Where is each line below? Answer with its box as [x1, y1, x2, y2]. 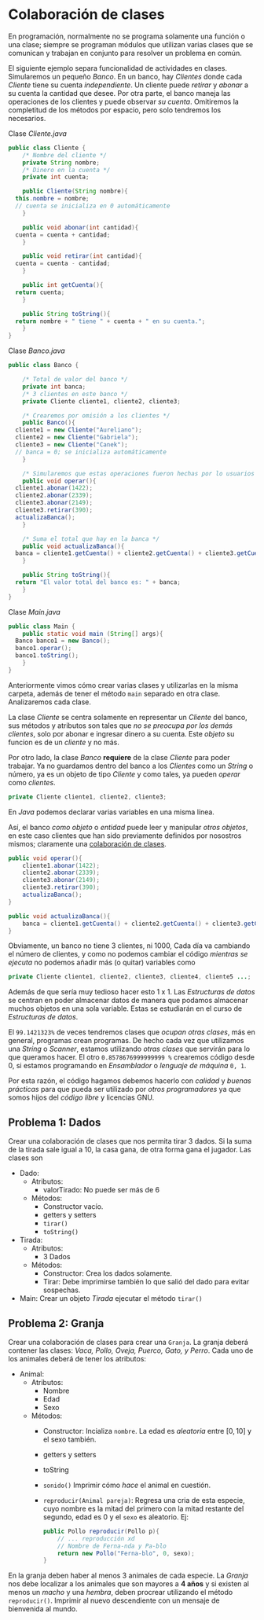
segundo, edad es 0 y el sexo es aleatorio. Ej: [42, 1512, 189, 1522]
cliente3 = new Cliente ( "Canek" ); [15, 441, 128, 449]
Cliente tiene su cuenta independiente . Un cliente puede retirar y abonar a [8, 80, 249, 90]
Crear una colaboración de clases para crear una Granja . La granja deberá [8, 1337, 249, 1346]
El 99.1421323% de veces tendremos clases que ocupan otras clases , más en [8, 1027, 255, 1037]
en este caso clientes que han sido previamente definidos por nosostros [8, 831, 242, 840]
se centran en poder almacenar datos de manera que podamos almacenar [8, 996, 249, 1005]
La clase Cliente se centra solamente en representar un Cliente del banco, [8, 712, 247, 722]
